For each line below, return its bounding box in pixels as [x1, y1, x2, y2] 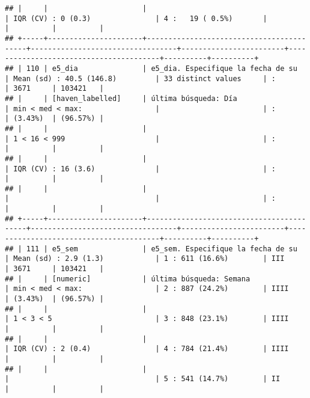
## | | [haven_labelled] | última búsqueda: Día [5, 94, 237, 103]
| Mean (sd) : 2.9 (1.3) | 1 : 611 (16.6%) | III [5, 254, 285, 263]
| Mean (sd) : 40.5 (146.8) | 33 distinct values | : [5, 74, 276, 83]
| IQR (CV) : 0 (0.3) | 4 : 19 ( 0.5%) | [5, 14, 267, 23]
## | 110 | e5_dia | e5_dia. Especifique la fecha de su [5, 64, 297, 73]
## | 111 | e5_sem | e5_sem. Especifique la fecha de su [5, 244, 297, 253]
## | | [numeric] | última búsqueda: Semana [5, 274, 251, 283]
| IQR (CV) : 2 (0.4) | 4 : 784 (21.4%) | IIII [5, 344, 289, 354]
